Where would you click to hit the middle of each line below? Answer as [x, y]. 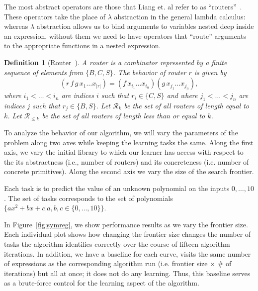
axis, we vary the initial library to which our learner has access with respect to [124, 152]
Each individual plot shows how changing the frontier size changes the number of [128, 234]
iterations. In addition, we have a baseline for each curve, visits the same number [128, 253]
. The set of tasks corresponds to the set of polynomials [88, 198]
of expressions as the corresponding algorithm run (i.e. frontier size [106, 263]
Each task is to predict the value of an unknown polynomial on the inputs [117, 188]
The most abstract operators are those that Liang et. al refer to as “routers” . [123, 6]
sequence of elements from [44, 72]
